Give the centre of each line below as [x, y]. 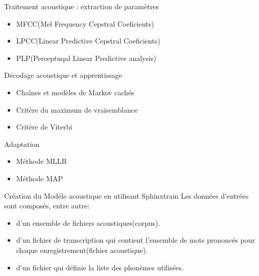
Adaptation [22, 144]
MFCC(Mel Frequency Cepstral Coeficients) [85, 23]
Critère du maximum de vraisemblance [77, 109]
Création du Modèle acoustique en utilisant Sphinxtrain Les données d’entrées [126, 195]
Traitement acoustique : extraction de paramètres [81, 6]
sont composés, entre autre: [47, 206]
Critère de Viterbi [44, 127]
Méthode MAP [40, 178]
